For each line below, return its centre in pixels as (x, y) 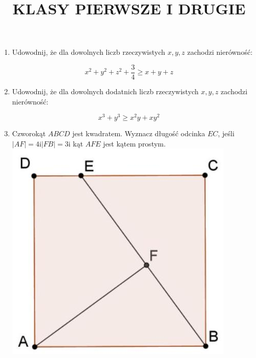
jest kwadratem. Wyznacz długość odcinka (139, 133)
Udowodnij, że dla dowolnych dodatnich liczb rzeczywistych (105, 91)
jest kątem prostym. (134, 143)
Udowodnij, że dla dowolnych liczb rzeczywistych (89, 52)
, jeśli (226, 133)
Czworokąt (29, 133)
